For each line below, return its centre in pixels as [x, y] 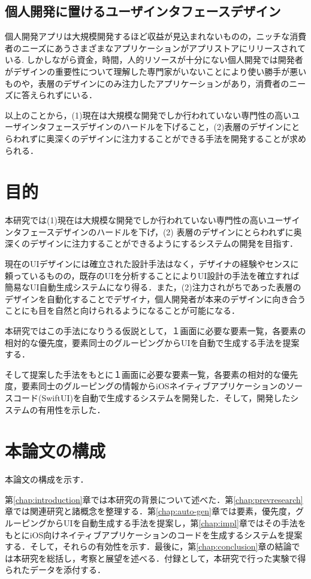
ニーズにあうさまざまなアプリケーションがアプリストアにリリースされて [163, 48]
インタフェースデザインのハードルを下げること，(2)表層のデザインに [156, 127]
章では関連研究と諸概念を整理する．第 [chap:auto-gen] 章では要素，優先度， [150, 511]
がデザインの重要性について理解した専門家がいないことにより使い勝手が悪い [156, 71]
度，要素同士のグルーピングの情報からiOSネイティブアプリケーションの [146, 386]
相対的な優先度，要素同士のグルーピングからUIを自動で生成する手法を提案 [152, 342]
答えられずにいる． [59, 95]
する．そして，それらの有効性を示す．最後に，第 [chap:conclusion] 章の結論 [148, 546]
